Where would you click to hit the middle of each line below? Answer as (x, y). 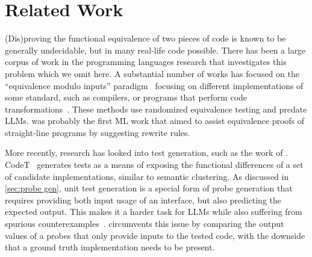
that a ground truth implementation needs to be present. (110, 247)
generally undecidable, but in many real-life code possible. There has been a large (155, 50)
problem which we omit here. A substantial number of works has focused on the (152, 73)
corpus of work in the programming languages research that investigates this (146, 62)
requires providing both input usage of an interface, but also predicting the (143, 200)
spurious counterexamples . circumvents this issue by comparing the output (145, 224)
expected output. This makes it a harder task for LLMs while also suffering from (154, 212)
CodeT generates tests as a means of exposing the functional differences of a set (154, 165)
